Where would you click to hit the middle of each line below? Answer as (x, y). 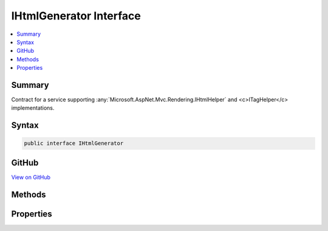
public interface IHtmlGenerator (74, 143)
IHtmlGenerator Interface (76, 16)
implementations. (33, 108)
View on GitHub (31, 177)
